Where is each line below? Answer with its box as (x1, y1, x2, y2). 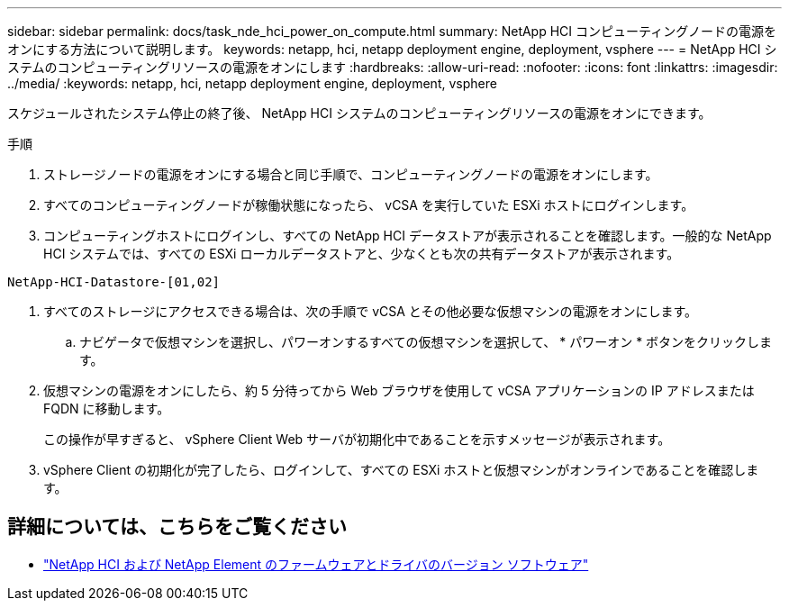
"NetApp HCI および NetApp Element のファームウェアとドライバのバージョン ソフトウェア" (43, 556, 589, 572)
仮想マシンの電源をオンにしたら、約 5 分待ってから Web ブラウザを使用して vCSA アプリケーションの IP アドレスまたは (43, 383, 755, 398)
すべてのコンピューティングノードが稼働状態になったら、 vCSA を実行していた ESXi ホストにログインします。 (43, 197, 694, 213)
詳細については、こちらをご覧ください (7, 515, 347, 539)
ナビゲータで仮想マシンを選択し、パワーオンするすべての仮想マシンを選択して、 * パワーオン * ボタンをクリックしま (79, 334, 773, 349)
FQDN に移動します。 (43, 401, 170, 416)
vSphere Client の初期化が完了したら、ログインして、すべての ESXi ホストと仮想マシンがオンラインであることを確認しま (43, 462, 759, 477)
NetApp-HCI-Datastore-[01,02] (7, 275, 221, 289)
